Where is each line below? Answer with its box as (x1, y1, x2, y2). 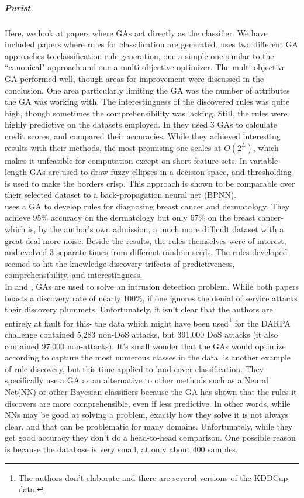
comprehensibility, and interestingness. (5, 269, 143, 281)
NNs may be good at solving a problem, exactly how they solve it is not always (5, 408, 289, 421)
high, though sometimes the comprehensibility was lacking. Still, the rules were (5, 107, 288, 119)
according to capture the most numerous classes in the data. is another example (5, 351, 291, 363)
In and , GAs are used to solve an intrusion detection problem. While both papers (5, 280, 299, 293)
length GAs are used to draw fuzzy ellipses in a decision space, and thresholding (5, 166, 292, 178)
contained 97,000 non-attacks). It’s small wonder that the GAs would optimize (5, 339, 286, 352)
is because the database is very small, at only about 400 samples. (5, 443, 238, 455)
